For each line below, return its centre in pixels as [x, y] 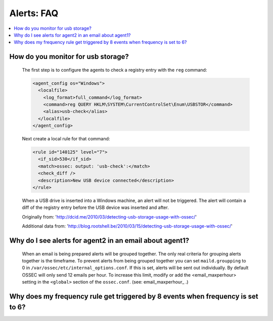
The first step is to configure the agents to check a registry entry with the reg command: [115, 70]
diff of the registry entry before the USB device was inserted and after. [95, 207]
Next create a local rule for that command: [66, 139]
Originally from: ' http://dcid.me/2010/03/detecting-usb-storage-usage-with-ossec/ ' [109, 217]
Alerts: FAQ [34, 13]
